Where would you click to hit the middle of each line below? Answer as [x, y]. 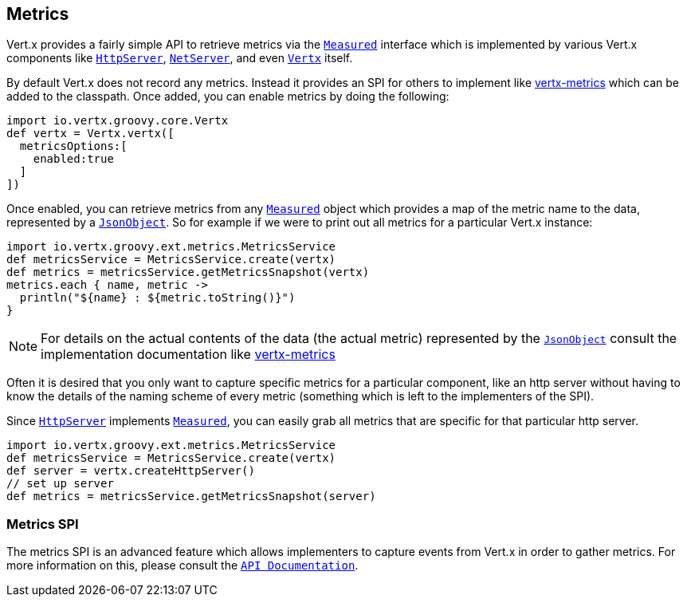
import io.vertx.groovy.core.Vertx [118, 121]
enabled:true [73, 159]
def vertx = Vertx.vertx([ [90, 134]
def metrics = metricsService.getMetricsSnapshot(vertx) [188, 272]
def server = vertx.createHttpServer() [131, 471]
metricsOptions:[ [73, 146]
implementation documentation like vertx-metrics [188, 355]
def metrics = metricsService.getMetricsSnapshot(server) [191, 497]
